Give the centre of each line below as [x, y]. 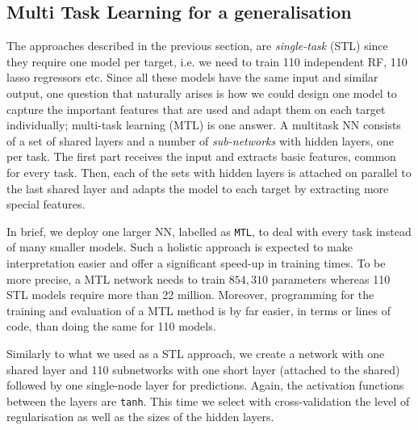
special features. [46, 204]
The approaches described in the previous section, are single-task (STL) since [197, 46]
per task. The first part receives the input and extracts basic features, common [201, 156]
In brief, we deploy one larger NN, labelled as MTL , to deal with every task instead [209, 231]
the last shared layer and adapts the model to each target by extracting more [198, 188]
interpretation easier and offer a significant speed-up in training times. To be [196, 262]
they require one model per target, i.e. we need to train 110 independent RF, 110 [207, 61]
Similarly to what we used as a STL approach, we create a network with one [196, 353]
